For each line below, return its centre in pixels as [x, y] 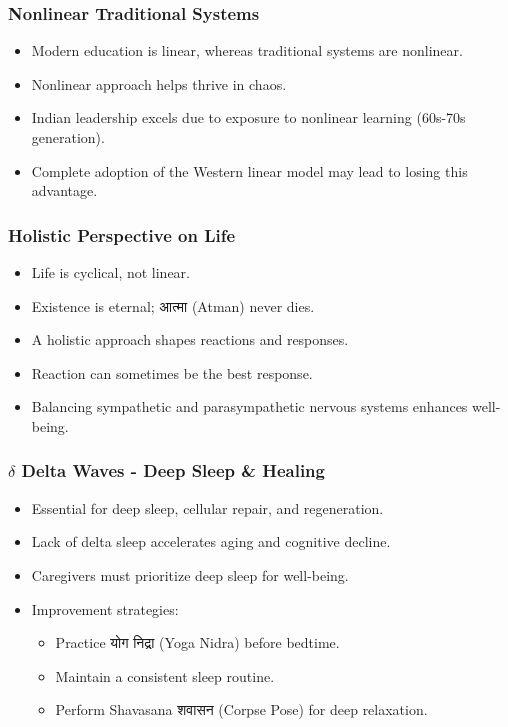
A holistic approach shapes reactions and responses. [190, 339]
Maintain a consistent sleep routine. [165, 675]
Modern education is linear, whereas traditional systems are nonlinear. [247, 50]
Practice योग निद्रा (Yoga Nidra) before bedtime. [197, 642]
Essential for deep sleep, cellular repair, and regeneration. [207, 507]
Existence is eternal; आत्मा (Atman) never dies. [173, 305]
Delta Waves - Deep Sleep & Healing [173, 470]
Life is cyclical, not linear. [110, 272]
